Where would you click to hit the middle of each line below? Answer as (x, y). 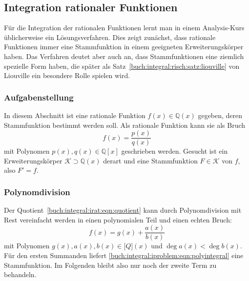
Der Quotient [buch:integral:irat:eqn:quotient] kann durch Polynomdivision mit (123, 210)
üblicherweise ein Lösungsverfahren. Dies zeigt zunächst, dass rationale (110, 37)
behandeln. (20, 274)
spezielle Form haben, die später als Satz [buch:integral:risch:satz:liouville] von (122, 66)
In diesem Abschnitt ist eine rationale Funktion (75, 115)
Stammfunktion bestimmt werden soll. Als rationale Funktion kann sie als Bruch (125, 125)
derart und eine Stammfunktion (150, 160)
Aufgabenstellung (39, 97)
